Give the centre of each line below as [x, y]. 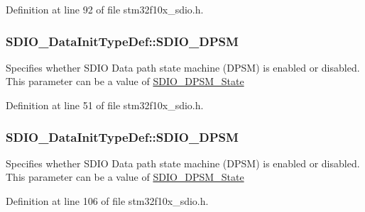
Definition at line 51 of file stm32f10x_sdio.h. [105, 105]
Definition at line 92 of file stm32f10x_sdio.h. [105, 9]
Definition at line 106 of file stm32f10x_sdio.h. [107, 201]
